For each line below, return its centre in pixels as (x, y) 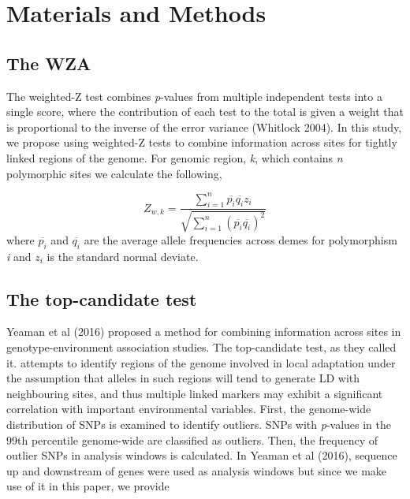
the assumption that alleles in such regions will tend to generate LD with (183, 378)
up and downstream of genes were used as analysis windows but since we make (197, 470)
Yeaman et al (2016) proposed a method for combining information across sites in (204, 331)
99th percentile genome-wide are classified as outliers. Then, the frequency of (192, 439)
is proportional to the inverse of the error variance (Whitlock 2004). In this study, (204, 127)
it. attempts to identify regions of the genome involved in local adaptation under (201, 362)
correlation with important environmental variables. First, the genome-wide (189, 409)
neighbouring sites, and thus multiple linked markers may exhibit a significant (195, 393)
